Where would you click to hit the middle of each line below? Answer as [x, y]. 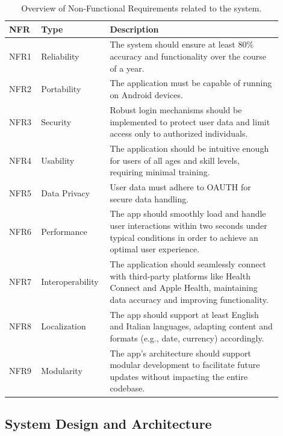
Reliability [60, 56]
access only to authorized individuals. [179, 133]
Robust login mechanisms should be [176, 109]
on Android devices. [146, 95]
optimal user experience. [155, 249]
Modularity [62, 371]
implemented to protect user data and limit [190, 121]
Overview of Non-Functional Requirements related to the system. [141, 8]
